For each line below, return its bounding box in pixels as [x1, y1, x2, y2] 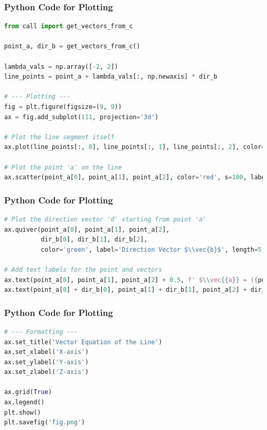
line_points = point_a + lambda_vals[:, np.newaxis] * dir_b [4, 73, 218, 81]
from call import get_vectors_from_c [4, 23, 133, 30]
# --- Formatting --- [4, 328, 78, 335]
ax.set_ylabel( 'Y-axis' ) [4, 358, 89, 366]
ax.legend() [4, 399, 45, 406]
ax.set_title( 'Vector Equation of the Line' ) [4, 338, 162, 346]
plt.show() [4, 408, 41, 416]
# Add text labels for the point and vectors [4, 266, 162, 273]
